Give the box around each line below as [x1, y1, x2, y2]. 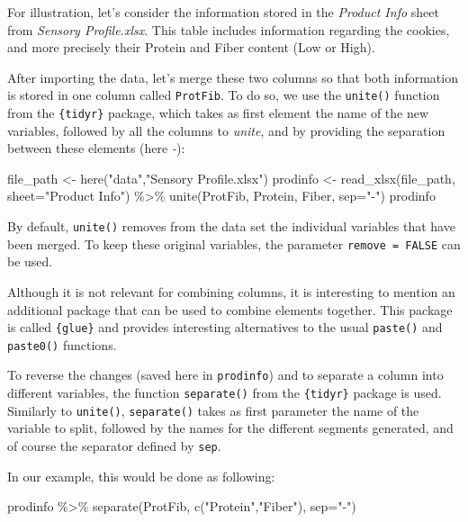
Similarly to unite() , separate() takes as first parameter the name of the [7, 400, 419, 419]
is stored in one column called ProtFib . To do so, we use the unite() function [7, 85, 440, 104]
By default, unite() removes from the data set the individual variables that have [7, 217, 455, 236]
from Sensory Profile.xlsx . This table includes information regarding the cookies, [7, 20, 450, 39]
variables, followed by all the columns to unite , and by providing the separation [7, 121, 445, 139]
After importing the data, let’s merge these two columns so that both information [7, 67, 458, 86]
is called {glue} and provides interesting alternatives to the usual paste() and [7, 318, 443, 337]
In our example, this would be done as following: [7, 466, 275, 485]
